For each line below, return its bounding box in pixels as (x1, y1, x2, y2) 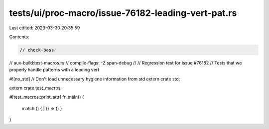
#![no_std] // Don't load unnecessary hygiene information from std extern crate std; (9, 76, 180, 82)
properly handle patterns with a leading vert (9, 67, 100, 73)
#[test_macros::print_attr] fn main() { (9, 94, 84, 100)
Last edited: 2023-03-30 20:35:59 (9, 25, 80, 31)
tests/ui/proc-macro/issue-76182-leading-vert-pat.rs (9, 7, 237, 18)
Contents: (9, 34, 29, 40)
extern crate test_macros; (9, 85, 62, 91)
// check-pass (19, 47, 54, 53)
